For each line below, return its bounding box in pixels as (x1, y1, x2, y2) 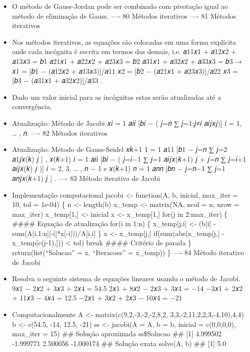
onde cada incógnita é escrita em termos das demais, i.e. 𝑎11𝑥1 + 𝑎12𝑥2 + (12, 46, 237, 57)
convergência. (12, 101, 52, 112)
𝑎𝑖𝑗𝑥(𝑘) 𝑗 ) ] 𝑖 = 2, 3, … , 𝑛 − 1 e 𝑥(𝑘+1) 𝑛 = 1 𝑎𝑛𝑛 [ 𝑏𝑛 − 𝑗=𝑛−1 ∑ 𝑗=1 (12, 163, 225, 174)
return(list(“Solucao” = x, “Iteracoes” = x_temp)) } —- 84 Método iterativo (12, 247, 244, 258)
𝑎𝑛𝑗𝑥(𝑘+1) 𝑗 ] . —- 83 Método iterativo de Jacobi (12, 173, 160, 183)
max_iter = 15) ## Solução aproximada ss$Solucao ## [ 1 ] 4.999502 (12, 328, 222, 339)
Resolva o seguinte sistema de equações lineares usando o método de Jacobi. (12, 273, 241, 284)
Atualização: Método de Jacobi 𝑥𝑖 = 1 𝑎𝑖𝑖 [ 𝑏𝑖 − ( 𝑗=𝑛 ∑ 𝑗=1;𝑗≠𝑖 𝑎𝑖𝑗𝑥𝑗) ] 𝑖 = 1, (12, 117, 242, 128)
